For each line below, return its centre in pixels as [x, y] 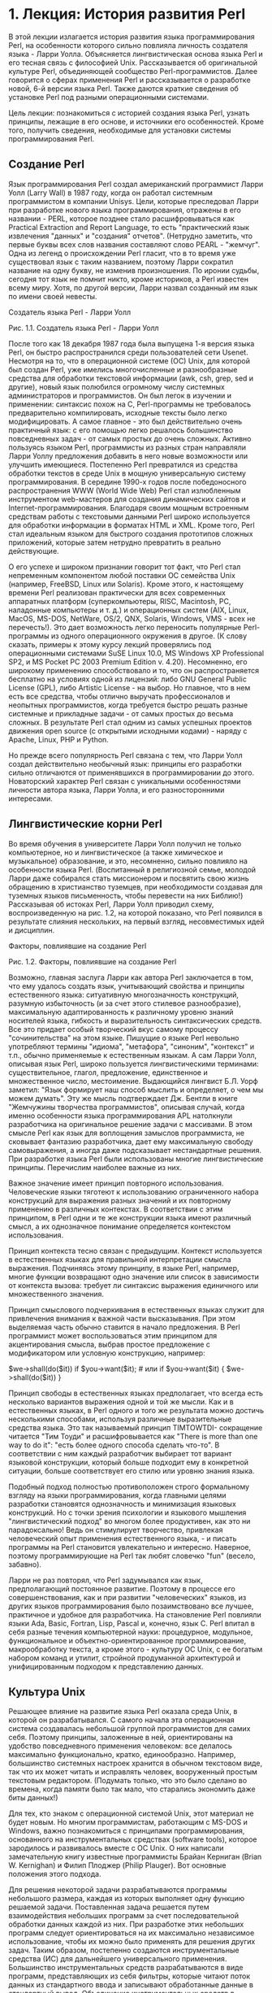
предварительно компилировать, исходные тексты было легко [118, 412]
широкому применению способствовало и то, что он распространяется [134, 670]
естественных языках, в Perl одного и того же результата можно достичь [136, 1410]
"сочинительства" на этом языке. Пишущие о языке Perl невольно [124, 1038]
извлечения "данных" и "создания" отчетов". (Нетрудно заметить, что [131, 236]
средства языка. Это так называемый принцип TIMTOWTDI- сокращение [136, 1427]
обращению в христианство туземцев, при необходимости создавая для [136, 886]
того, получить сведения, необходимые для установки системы [120, 130]
